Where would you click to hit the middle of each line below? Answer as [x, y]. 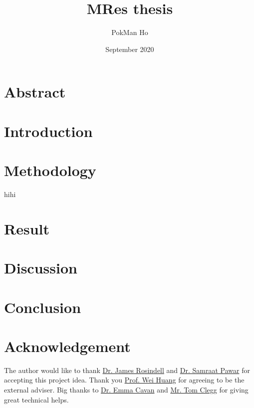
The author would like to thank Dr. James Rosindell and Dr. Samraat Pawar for [127, 370]
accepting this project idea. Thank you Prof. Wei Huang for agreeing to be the [124, 380]
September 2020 [130, 49]
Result [27, 228]
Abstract [35, 92]
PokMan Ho [130, 32]
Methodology [50, 170]
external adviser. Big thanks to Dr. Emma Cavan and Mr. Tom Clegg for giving [126, 390]
